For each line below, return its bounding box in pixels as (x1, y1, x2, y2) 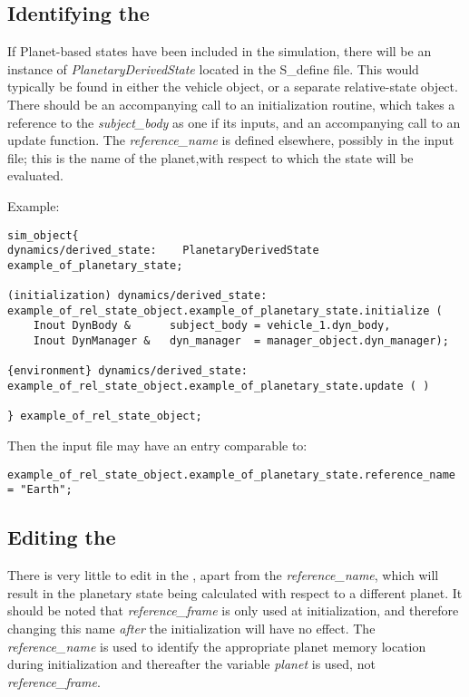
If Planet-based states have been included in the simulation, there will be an (7, 42, 432, 61)
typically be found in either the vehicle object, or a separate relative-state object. (7, 77, 458, 96)
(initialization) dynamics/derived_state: (7, 289, 268, 303)
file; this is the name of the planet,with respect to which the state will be (7, 148, 414, 167)
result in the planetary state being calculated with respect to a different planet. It (7, 583, 463, 602)
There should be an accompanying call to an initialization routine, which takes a (7, 94, 455, 113)
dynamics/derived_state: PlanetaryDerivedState (7, 244, 319, 257)
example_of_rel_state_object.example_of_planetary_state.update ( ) (7, 380, 430, 393)
